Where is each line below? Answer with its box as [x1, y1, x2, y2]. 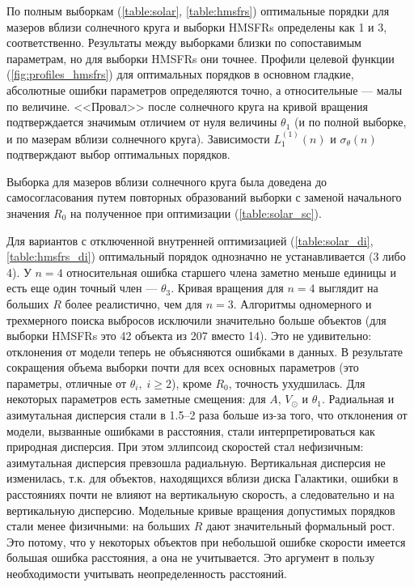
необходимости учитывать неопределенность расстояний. [6, 565, 287, 581]
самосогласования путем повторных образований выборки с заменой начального [6, 189, 402, 206]
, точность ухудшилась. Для [228, 374, 365, 391]
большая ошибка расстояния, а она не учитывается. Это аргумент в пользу [6, 549, 375, 566]
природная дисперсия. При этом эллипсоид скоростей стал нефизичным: [6, 438, 364, 455]
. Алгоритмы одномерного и [233, 295, 372, 312]
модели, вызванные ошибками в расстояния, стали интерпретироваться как [6, 422, 375, 439]
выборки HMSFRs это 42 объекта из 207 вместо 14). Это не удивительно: [6, 327, 372, 344]
